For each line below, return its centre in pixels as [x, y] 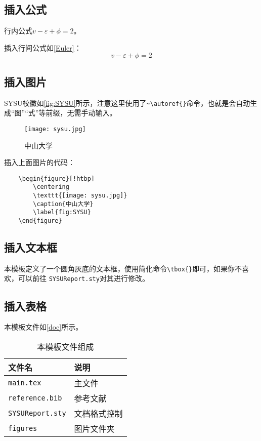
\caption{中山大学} [63, 204]
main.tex [25, 383]
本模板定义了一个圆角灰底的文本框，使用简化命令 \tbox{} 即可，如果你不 [123, 268]
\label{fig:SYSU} [62, 212]
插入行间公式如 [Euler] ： [43, 47]
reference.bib [35, 398]
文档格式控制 [98, 413]
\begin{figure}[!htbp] [56, 178]
